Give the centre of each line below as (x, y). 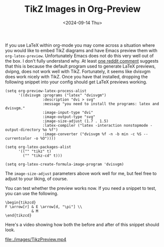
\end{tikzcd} (18, 215)
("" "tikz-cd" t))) (43, 156)
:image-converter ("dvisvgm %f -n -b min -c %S (92, 134)
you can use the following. (32, 193)
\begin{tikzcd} (21, 202)
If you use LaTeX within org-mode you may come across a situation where (80, 45)
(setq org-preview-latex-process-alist (46, 91)
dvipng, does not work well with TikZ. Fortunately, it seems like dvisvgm (78, 71)
